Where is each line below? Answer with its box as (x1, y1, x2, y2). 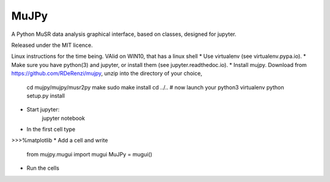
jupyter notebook (42, 114, 86, 122)
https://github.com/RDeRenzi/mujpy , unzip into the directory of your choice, (11, 70, 203, 77)
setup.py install (26, 92, 65, 99)
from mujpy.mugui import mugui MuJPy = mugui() (26, 150, 153, 158)
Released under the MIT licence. (11, 41, 93, 49)
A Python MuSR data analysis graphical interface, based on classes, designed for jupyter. (11, 30, 237, 38)
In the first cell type (26, 125, 76, 133)
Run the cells (26, 164, 59, 172)
